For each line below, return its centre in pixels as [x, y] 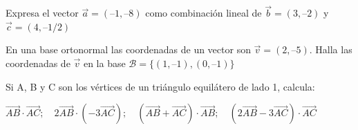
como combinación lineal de [204, 13]
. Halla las [331, 49]
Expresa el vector [42, 13]
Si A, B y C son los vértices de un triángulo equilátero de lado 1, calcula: [160, 86]
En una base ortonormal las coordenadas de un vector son [128, 49]
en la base [104, 63]
